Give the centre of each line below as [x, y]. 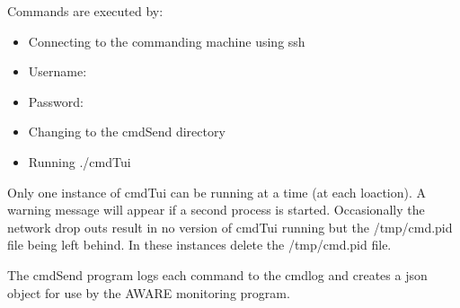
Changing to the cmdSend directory [127, 132]
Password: [56, 101]
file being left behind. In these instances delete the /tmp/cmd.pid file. [199, 245]
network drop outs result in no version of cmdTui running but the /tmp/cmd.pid [230, 227]
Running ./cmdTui [80, 161]
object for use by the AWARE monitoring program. [149, 292]
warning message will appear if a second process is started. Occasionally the [216, 210]
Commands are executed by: [85, 11]
